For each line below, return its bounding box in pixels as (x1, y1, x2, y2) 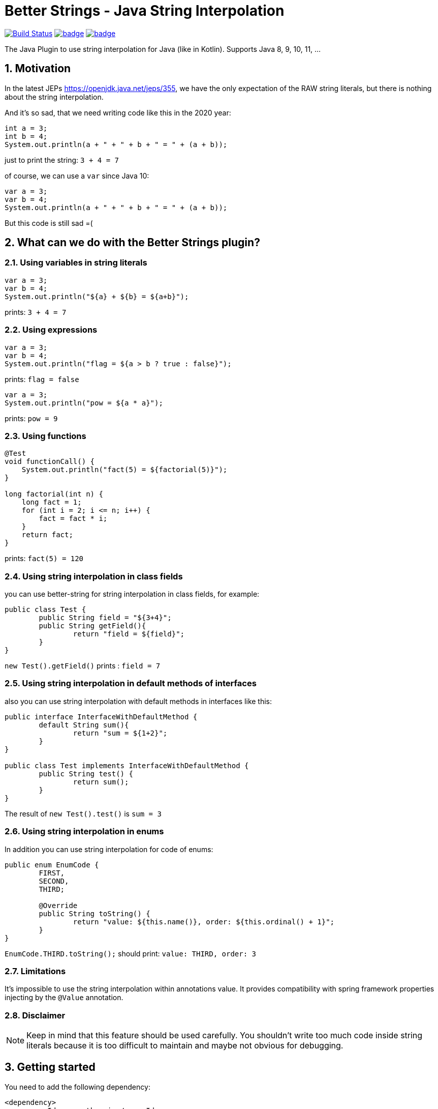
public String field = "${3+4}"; (39, 614, 172, 622)
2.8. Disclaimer (5, 1010, 66, 1020)
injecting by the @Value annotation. (5, 993, 123, 1002)
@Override (39, 901, 78, 910)
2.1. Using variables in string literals (5, 257, 147, 268)
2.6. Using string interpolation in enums (5, 826, 164, 837)
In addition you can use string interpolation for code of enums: (5, 844, 213, 854)
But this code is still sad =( (5, 218, 93, 227)
